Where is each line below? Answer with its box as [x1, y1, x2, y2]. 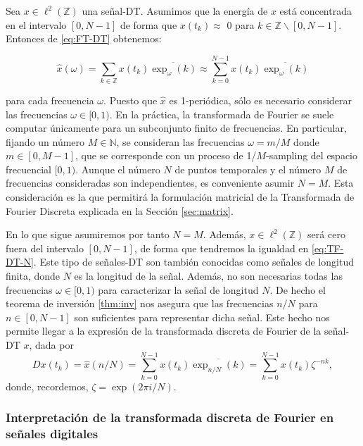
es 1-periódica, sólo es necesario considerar [169, 92, 352, 107]
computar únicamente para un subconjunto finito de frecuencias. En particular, [6, 120, 347, 135]
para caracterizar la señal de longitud [98, 282, 259, 297]
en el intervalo [6, 17, 67, 32]
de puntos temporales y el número [174, 161, 321, 176]
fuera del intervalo [6, 240, 84, 255]
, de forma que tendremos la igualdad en [134, 240, 309, 255]
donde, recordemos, [6, 378, 89, 393]
